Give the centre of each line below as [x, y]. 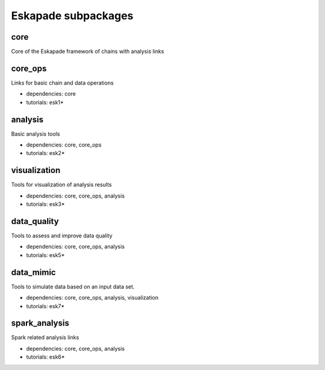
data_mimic [34, 272]
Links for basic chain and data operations [62, 83]
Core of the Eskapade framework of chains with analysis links [88, 52]
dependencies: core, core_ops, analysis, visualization [92, 298]
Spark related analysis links [45, 338]
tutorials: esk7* [45, 306]
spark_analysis [40, 323]
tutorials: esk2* [45, 153]
